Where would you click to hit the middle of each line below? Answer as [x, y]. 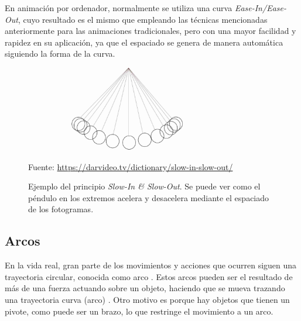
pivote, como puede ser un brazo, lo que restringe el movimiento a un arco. [139, 311]
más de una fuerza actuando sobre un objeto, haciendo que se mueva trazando [145, 288]
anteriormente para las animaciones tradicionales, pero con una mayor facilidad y [150, 31]
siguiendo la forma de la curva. [60, 53]
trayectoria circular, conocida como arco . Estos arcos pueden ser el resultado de [149, 276]
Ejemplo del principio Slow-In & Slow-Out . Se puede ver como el [144, 186]
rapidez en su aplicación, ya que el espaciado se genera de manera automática [144, 42]
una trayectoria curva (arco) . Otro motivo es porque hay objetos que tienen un [147, 300]
